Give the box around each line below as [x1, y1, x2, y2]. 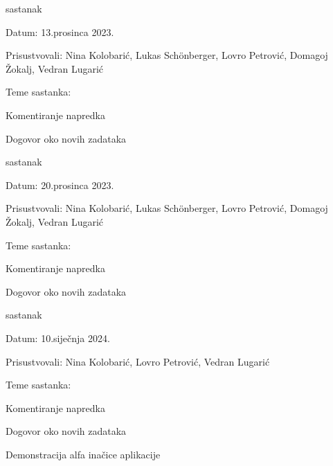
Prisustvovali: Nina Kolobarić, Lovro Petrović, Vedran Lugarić [6, 354, 270, 368]
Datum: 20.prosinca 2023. [6, 177, 114, 192]
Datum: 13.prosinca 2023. [6, 24, 114, 39]
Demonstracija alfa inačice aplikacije [6, 447, 161, 461]
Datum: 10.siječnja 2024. [6, 330, 110, 345]
